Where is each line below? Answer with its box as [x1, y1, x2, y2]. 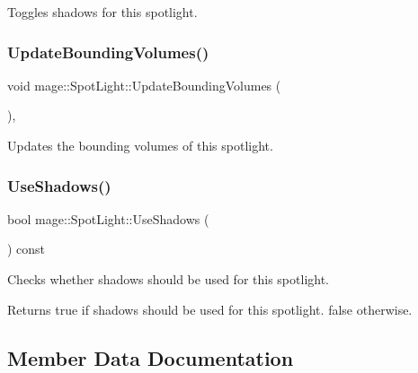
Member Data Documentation [7, 343, 294, 371]
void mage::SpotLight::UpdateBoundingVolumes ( [7, 75, 281, 94]
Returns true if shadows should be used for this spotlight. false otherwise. [7, 299, 413, 318]
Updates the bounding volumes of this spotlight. [7, 136, 273, 154]
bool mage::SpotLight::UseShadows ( [7, 209, 209, 228]
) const [7, 239, 46, 258]
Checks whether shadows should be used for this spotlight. [7, 270, 330, 288]
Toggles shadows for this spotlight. [7, 3, 198, 21]
